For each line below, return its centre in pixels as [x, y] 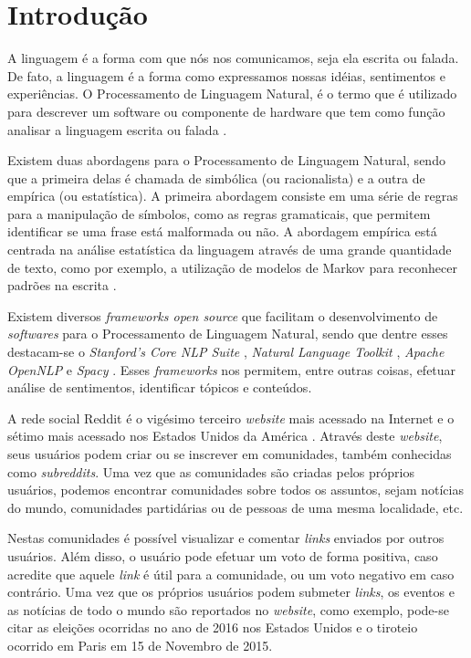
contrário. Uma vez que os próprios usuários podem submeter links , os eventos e [231, 592]
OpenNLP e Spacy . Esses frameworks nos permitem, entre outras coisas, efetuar [232, 369]
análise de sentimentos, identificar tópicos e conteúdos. [160, 387]
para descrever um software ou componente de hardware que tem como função [226, 111]
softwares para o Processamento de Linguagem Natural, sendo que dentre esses [228, 334]
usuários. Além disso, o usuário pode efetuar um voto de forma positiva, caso [223, 555]
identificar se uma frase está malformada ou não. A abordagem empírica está [222, 231]
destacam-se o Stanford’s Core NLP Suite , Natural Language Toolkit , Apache [226, 352]
